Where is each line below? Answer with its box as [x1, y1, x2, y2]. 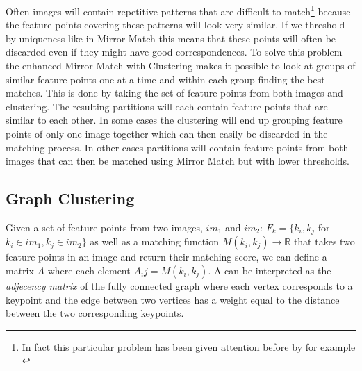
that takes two [293, 234, 355, 249]
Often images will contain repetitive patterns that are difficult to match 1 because [6, 2, 351, 18]
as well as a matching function [90, 234, 219, 249]
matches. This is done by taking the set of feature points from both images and [6, 85, 343, 100]
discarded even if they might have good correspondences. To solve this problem [6, 44, 343, 59]
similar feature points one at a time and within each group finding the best [6, 72, 325, 86]
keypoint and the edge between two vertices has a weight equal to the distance [6, 292, 340, 306]
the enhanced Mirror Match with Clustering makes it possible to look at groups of [6, 58, 356, 73]
